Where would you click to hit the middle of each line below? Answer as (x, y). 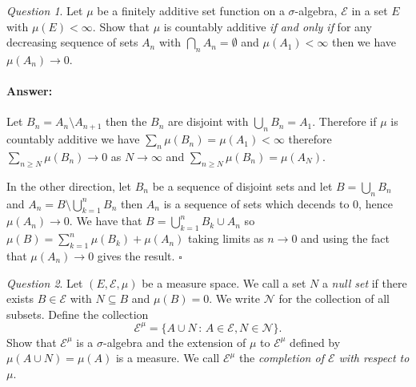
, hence (376, 203)
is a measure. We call (168, 358)
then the (126, 121)
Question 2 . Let (45, 282)
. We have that (106, 221)
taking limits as (226, 238)
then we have (364, 42)
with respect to (374, 358)
